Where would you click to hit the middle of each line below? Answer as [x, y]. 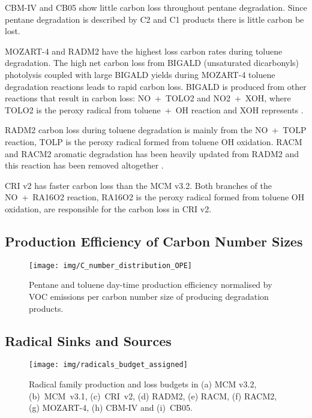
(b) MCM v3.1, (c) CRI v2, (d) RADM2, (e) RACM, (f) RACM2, [153, 396]
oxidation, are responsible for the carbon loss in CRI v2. [108, 208]
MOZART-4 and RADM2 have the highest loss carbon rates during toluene [144, 51]
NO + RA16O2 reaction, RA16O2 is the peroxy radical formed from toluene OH [155, 197]
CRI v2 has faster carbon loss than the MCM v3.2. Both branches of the [138, 185]
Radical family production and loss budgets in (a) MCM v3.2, [143, 384]
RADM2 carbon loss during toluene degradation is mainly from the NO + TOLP [156, 130]
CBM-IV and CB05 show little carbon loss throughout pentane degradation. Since [156, 7]
